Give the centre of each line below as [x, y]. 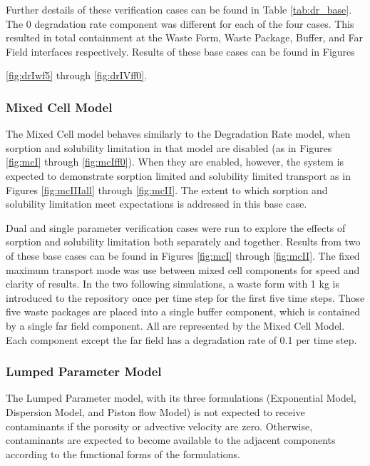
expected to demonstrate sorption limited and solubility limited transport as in [178, 175]
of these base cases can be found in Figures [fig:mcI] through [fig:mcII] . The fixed [183, 255]
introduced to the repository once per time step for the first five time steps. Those [185, 297]
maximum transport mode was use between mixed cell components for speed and [183, 269]
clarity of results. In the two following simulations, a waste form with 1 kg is [173, 284]
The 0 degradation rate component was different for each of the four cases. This [180, 23]
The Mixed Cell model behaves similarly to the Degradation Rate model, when [178, 134]
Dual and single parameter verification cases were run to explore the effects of [176, 227]
